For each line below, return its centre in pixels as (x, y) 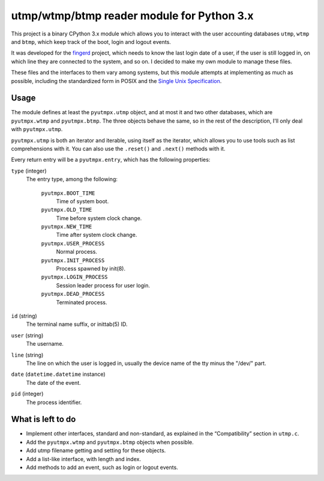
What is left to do (43, 419)
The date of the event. (53, 382)
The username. (45, 344)
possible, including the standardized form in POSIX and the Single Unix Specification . (116, 81)
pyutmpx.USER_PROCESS (73, 243)
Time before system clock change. (99, 218)
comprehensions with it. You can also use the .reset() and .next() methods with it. (118, 149)
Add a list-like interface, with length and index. (83, 459)
